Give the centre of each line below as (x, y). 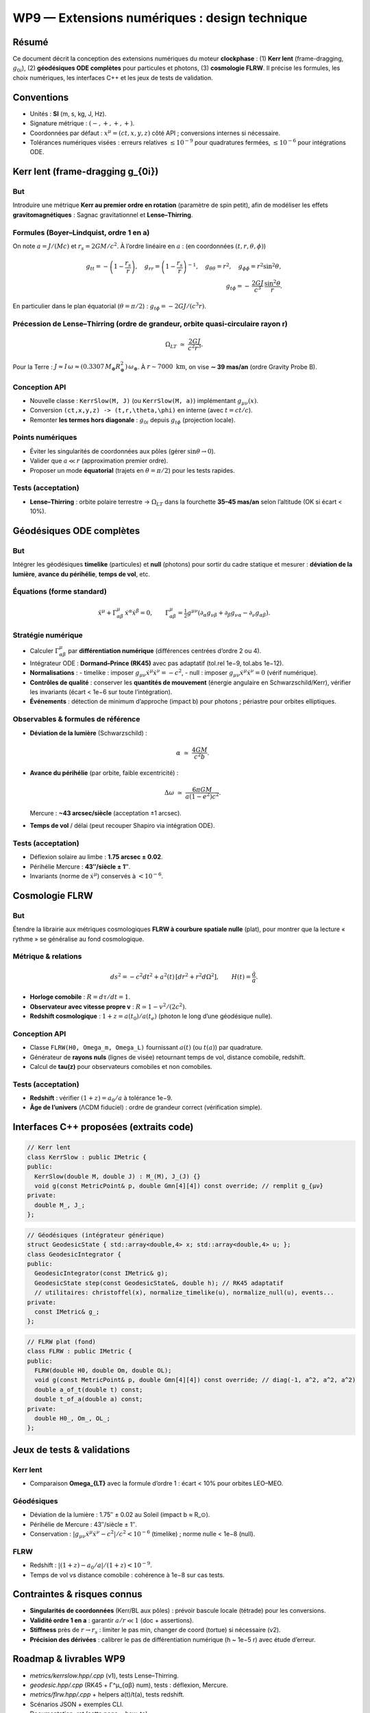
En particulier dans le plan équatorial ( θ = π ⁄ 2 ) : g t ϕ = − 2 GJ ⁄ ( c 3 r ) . (110, 307)
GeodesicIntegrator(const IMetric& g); (101, 1273)
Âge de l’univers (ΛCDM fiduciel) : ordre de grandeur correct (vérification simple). (146, 1107)
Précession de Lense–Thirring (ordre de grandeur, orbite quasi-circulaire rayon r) (150, 324)
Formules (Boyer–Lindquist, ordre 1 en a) (81, 232)
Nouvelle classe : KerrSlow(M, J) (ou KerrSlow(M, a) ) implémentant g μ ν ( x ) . (144, 401)
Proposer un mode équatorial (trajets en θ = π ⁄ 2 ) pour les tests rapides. (133, 470)
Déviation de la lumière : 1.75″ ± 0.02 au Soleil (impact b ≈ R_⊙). (120, 1515)
